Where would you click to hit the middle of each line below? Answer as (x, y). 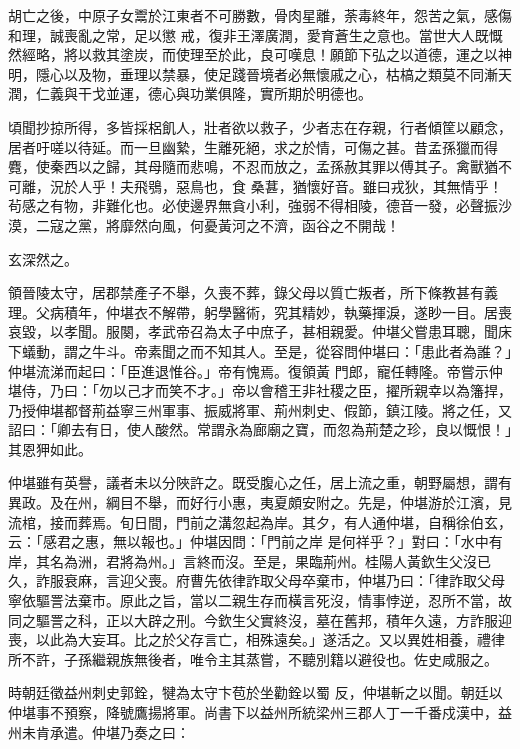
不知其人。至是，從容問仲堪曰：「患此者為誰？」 (357, 350)
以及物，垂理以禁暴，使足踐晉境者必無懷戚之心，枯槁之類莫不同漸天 (287, 73)
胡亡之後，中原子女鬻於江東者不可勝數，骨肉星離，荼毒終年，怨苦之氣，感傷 (260, 15)
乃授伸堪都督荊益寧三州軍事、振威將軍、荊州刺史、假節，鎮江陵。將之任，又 (260, 409)
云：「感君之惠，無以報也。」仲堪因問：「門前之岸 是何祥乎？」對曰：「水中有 (255, 541)
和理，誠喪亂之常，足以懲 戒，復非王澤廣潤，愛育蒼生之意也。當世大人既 (248, 34)
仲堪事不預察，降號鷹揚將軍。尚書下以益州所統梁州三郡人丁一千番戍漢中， (253, 712)
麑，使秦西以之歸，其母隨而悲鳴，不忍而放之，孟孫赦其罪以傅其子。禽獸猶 (253, 166)
